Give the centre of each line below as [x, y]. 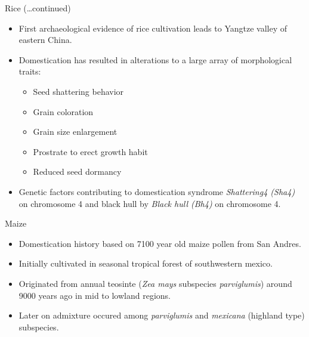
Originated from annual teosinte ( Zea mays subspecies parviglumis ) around [155, 283]
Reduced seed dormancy [77, 171]
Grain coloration [63, 111]
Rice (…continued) [38, 8]
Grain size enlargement [75, 132]
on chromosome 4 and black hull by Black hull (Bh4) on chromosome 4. [150, 203]
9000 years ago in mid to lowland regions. [95, 295]
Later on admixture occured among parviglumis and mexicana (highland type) [162, 315]
